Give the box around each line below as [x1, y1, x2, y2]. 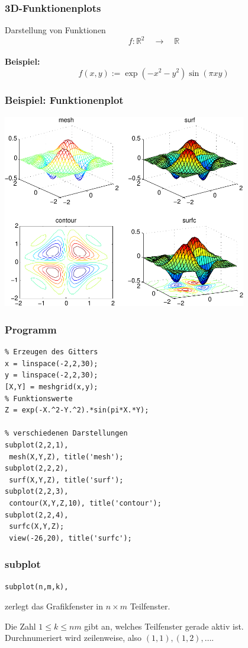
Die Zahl [5, 620, 36, 632]
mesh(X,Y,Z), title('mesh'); [9, 452, 124, 461]
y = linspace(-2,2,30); [5, 371, 98, 380]
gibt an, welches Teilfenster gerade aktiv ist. [84, 620, 244, 632]
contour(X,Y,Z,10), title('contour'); [9, 498, 162, 507]
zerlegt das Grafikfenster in [5, 600, 104, 612]
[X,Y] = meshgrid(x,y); [5, 383, 98, 391]
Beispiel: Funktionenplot [5, 93, 124, 107]
